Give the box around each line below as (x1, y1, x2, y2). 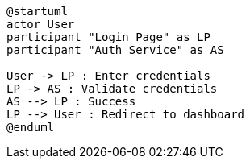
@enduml (6, 121, 55, 134)
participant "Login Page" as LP (6, 31, 210, 43)
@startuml (6, 5, 68, 18)
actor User (6, 18, 75, 31)
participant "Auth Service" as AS (6, 43, 224, 56)
